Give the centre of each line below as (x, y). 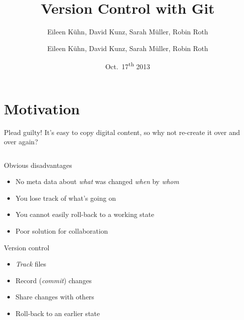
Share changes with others (55, 297)
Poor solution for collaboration (62, 231)
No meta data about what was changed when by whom (97, 181)
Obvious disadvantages (38, 165)
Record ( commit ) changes (54, 280)
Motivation (42, 108)
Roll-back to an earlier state (58, 313)
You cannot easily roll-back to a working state (85, 214)
